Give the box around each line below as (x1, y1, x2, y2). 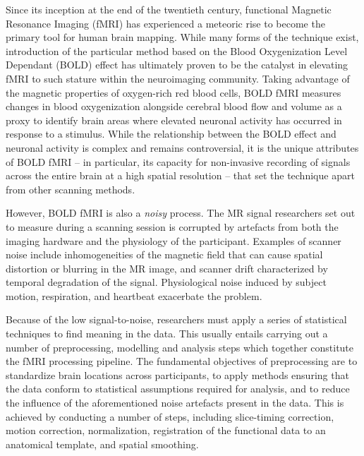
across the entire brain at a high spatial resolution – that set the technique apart (6, 168, 355, 183)
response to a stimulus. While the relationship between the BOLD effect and (6, 126, 336, 141)
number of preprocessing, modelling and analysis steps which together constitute (6, 340, 354, 354)
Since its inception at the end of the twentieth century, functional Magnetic (6, 2, 332, 16)
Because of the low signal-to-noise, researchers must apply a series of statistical (6, 312, 347, 327)
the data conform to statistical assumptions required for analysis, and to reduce (6, 381, 350, 396)
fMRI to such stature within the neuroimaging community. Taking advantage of (6, 71, 350, 85)
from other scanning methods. (6, 181, 135, 196)
